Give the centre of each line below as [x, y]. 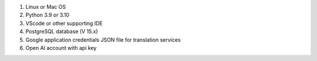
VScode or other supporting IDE [64, 23]
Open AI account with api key [61, 48]
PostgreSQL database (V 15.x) [62, 32]
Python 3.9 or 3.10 [48, 15]
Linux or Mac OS [46, 7]
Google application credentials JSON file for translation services [103, 40]
